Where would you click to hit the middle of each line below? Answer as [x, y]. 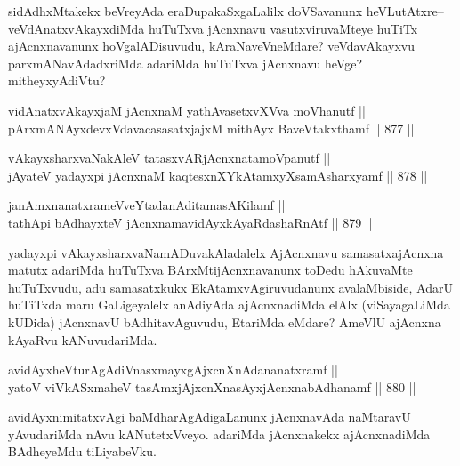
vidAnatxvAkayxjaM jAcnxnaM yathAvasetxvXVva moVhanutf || [187, 110]
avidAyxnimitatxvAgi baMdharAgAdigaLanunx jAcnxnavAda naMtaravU [210, 417]
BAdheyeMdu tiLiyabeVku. [82, 451]
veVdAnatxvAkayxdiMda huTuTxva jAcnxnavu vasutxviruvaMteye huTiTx [213, 28]
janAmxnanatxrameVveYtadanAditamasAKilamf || [147, 205]
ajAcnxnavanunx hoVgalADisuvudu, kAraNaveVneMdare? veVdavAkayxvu [211, 46]
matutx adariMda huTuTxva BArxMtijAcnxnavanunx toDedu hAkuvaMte [210, 270]
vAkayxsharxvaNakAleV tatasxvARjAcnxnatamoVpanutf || [169, 158]
